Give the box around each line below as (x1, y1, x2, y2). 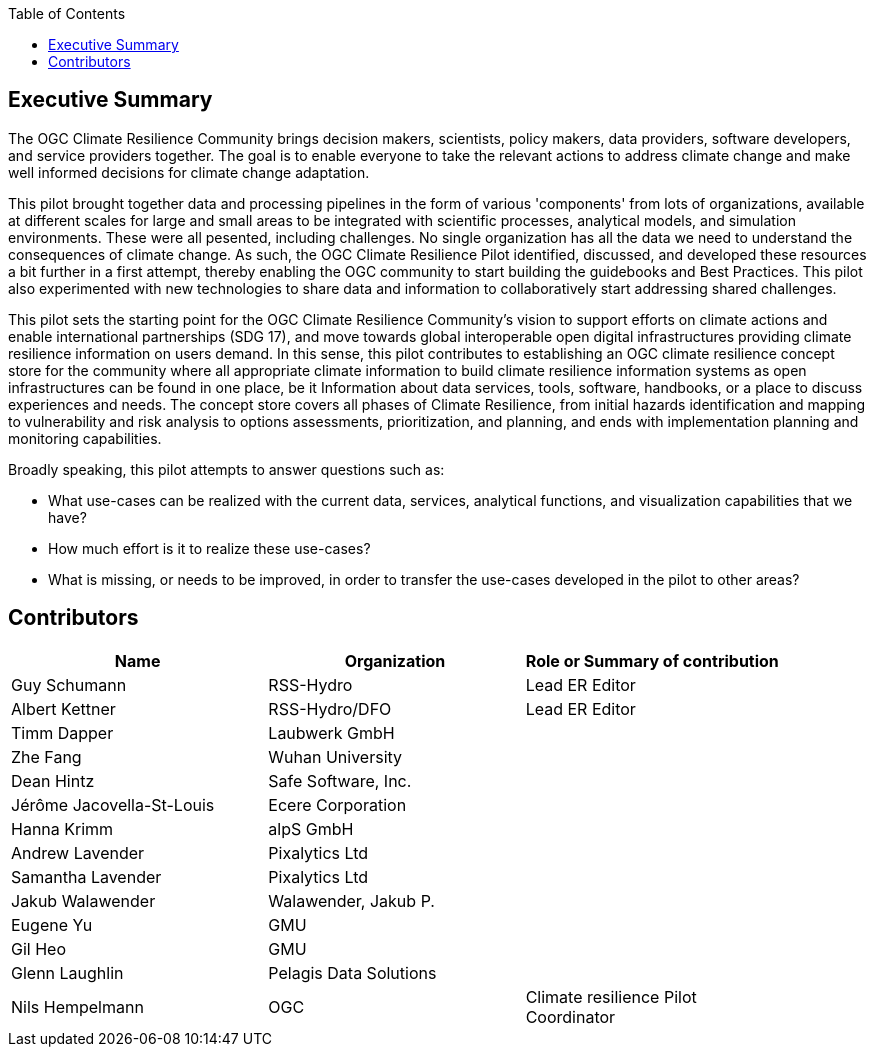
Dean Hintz (11, 770, 95, 791)
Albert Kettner (11, 698, 116, 719)
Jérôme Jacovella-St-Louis (11, 794, 215, 815)
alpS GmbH (268, 818, 354, 839)
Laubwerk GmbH (268, 722, 395, 743)
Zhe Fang (11, 746, 82, 767)
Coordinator (525, 1006, 616, 1027)
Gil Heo (11, 938, 66, 959)
